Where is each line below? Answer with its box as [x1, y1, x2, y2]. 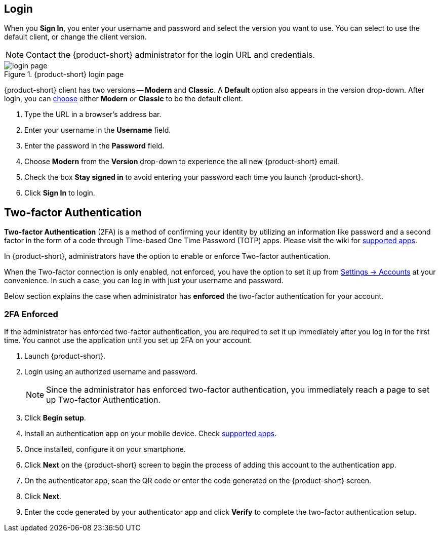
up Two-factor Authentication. [46, 395, 161, 405]
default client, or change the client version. [4, 32, 147, 42]
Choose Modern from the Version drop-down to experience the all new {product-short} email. [24, 157, 339, 166]
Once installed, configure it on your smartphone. [24, 445, 186, 454]
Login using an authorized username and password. [24, 367, 197, 376]
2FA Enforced [4, 309, 58, 319]
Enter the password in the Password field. [24, 141, 165, 150]
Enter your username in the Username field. [24, 126, 171, 135]
